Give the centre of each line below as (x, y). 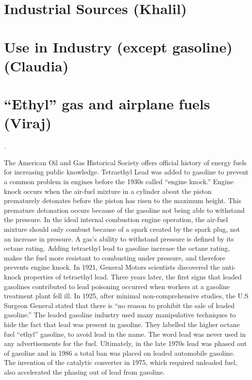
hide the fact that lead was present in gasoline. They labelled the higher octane (122, 324)
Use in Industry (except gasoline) (118, 46)
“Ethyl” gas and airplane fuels (107, 104)
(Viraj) (28, 123)
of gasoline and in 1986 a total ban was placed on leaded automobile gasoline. (119, 353)
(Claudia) (36, 65)
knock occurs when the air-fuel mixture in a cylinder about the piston (108, 191)
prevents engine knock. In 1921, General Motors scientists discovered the (112, 267)
